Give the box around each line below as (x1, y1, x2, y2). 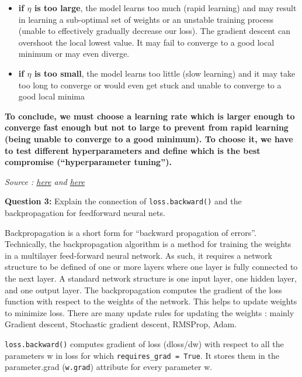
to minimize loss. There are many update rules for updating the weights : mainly (5, 306, 294, 318)
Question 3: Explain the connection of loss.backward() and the (5, 195, 242, 207)
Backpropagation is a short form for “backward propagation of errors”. (5, 226, 256, 238)
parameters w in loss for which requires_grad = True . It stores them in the (5, 349, 279, 361)
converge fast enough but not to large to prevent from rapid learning (5, 121, 289, 133)
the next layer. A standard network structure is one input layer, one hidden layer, (5, 272, 297, 284)
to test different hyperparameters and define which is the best (5, 144, 261, 156)
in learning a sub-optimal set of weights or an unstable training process (18, 13, 273, 25)
